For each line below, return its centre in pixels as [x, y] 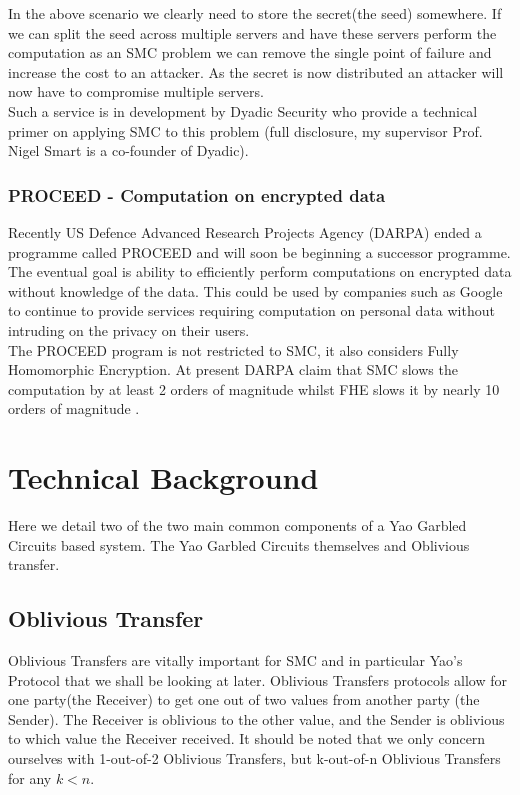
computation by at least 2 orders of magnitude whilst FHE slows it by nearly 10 [254, 388]
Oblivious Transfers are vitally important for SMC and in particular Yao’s [235, 660]
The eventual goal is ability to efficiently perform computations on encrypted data [260, 271]
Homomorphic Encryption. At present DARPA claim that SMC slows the [233, 369]
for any [30, 777]
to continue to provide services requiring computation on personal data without [251, 310]
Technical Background [163, 477]
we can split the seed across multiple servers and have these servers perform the [252, 32]
